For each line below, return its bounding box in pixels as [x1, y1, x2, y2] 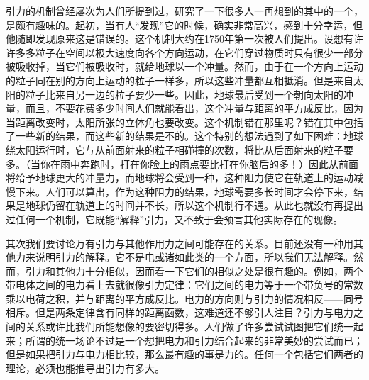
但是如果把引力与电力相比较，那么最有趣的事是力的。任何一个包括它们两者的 [6, 347, 363, 362]
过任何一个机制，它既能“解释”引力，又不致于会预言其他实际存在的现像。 [6, 211, 343, 226]
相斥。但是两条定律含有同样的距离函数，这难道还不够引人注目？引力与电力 [6, 305, 353, 320]
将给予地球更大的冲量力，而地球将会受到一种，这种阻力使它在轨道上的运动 [6, 170, 353, 185]
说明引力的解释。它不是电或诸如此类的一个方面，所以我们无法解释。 [35, 250, 353, 264]
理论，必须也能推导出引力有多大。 [6, 360, 165, 375]
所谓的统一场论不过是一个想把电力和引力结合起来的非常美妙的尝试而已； [25, 332, 363, 347]
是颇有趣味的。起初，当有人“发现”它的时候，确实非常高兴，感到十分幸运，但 [6, 17, 363, 32]
